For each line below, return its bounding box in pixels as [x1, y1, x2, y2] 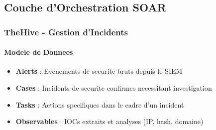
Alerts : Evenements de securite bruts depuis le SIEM [15, 66, 183, 76]
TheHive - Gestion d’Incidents [4, 25, 128, 38]
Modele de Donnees [4, 47, 73, 57]
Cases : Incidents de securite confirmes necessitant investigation [15, 83, 212, 93]
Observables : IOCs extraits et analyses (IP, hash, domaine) [15, 116, 204, 127]
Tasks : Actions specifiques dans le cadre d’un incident [15, 99, 184, 110]
